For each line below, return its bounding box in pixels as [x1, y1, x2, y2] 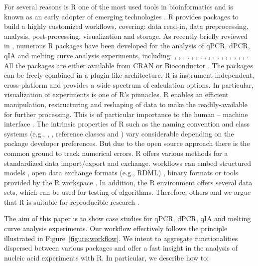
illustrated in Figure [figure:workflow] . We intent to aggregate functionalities [4, 233, 238, 243]
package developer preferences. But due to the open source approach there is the [4, 138, 250, 148]
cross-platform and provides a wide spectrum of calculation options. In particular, [4, 79, 254, 90]
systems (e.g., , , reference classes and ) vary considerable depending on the [4, 128, 234, 138]
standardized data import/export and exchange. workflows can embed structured [4, 157, 251, 168]
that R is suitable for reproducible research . [4, 196, 139, 207]
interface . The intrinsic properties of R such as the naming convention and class [4, 119, 250, 129]
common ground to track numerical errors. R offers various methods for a [4, 147, 228, 158]
